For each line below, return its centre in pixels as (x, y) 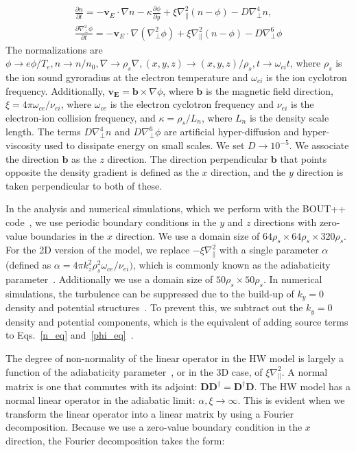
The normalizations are (54, 49)
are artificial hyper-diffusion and (232, 132)
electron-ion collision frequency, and (81, 117)
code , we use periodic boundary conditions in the (111, 222)
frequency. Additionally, (55, 90)
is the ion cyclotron (306, 77)
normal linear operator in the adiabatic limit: (100, 399)
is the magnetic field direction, (269, 90)
